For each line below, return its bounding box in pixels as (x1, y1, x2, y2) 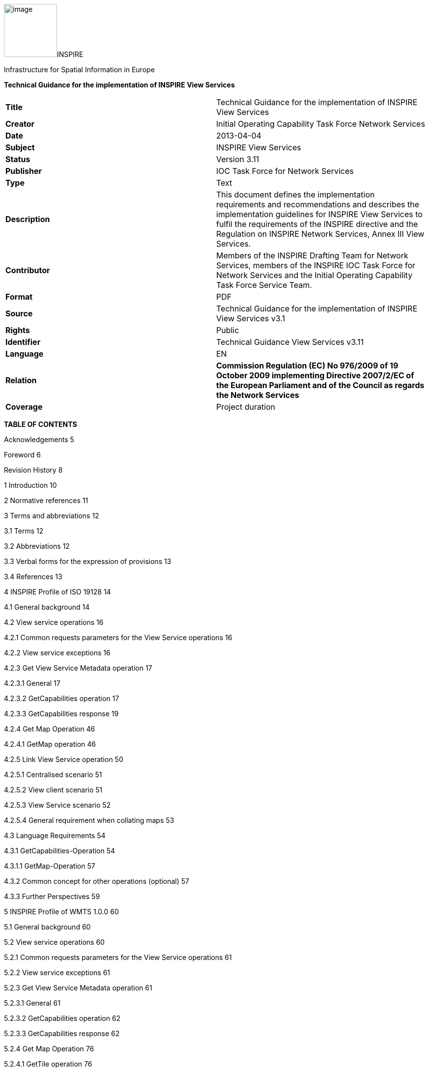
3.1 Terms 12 (4, 527, 44, 535)
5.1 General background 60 (4, 923, 91, 931)
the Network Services (216, 390, 299, 400)
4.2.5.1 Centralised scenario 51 (4, 770, 102, 779)
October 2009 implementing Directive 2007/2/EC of (216, 370, 414, 380)
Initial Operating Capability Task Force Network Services (216, 119, 425, 129)
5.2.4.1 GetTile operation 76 (4, 1060, 92, 1068)
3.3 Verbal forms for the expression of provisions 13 (4, 557, 172, 565)
